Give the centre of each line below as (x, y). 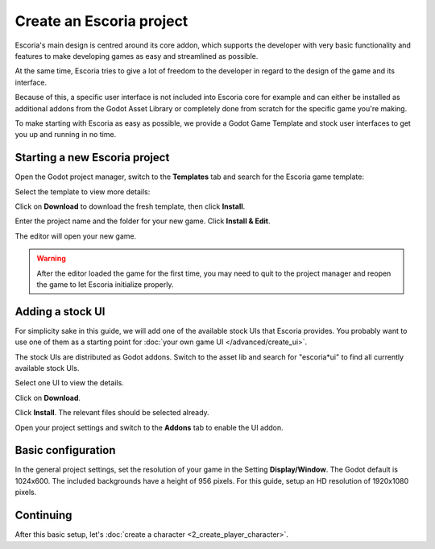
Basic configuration (65, 450)
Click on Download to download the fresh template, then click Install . (130, 206)
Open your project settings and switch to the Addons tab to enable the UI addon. (149, 427)
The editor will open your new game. (76, 236)
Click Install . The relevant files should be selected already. (112, 413)
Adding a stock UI (60, 312)
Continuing (43, 516)
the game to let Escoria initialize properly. (105, 284)
